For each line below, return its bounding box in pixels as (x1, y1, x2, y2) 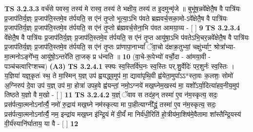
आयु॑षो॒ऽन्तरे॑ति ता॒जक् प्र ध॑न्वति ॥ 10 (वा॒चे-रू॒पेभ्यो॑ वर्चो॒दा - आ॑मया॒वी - (40, 51, 211, 61)
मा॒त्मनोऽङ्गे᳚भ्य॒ (4, 51, 39, 61)
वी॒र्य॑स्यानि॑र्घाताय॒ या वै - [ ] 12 (4, 118, 78, 129)
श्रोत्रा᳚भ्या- (214, 42, 235, 52)
